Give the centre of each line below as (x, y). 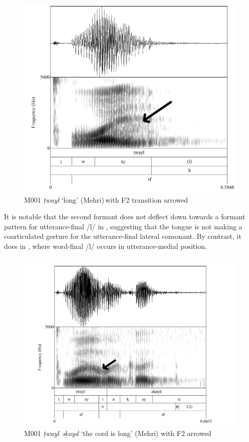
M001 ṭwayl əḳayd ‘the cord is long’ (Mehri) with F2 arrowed (118, 433)
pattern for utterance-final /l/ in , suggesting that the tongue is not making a (123, 226)
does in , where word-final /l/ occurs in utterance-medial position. (105, 246)
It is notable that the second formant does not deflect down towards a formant (125, 216)
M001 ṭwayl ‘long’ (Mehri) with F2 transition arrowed (106, 199)
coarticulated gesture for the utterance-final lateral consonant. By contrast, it (123, 236)
